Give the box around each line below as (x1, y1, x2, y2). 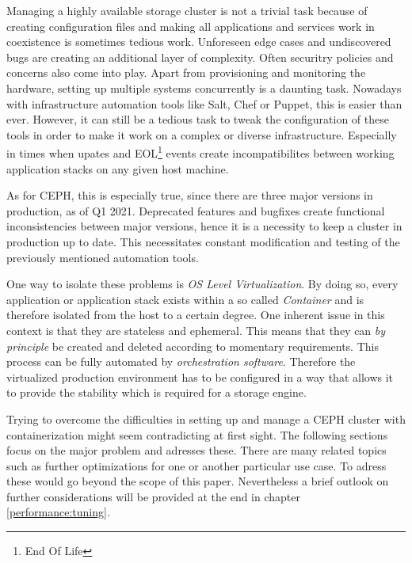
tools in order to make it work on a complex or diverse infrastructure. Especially (6, 126, 397, 143)
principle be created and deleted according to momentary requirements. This (6, 337, 379, 354)
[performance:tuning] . (6, 504, 110, 520)
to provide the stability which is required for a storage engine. (6, 384, 307, 401)
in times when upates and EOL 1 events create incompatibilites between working (6, 143, 395, 161)
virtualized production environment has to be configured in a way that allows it (6, 368, 394, 385)
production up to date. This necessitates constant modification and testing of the (6, 233, 400, 249)
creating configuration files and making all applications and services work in (6, 17, 375, 34)
